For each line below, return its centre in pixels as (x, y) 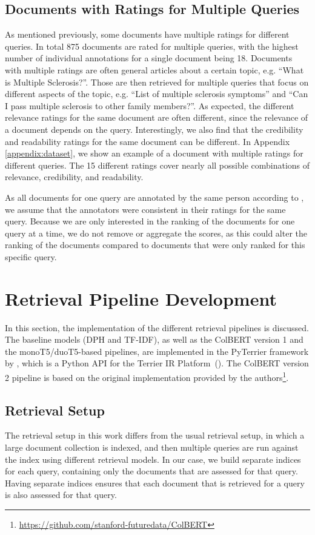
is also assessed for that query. (61, 495)
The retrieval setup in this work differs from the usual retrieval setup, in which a (155, 435)
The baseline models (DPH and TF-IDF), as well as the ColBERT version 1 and (154, 339)
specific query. (31, 256)
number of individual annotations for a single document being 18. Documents (149, 58)
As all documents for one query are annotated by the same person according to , (154, 197)
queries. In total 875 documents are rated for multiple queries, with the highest (152, 46)
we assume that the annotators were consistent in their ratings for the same (145, 209)
